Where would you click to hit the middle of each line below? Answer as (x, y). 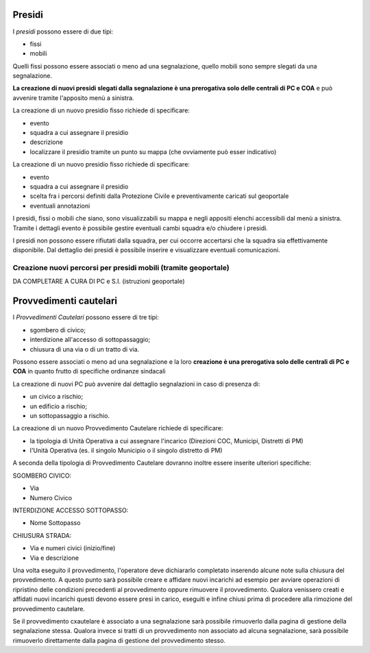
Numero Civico (51, 497)
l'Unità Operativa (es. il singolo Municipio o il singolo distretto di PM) (126, 451)
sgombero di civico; (58, 330)
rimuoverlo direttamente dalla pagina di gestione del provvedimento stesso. (119, 640)
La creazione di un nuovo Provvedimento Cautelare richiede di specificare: (118, 428)
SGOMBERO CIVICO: (42, 476)
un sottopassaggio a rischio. (70, 415)
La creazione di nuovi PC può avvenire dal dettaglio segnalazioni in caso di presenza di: (136, 384)
